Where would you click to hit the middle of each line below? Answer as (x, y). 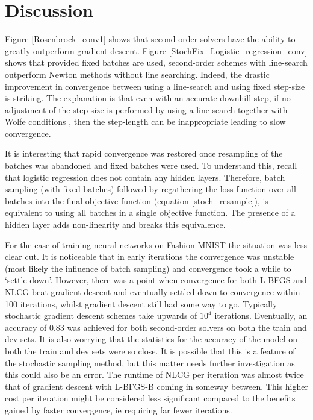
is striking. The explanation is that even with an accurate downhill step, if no (148, 98)
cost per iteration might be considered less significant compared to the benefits (150, 398)
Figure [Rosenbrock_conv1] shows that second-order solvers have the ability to (150, 39)
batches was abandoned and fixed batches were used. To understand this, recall (151, 165)
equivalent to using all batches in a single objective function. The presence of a (150, 212)
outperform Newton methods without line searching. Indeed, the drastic (137, 74)
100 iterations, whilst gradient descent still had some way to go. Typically (141, 303)
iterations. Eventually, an (261, 315)
